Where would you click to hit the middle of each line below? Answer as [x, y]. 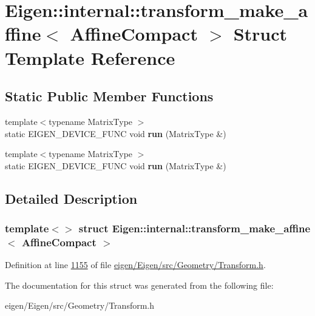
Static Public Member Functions [109, 96]
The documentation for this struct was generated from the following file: [139, 285]
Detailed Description [71, 198]
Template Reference [90, 57]
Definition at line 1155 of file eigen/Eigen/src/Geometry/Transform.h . [135, 265]
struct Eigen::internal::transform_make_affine [195, 228]
